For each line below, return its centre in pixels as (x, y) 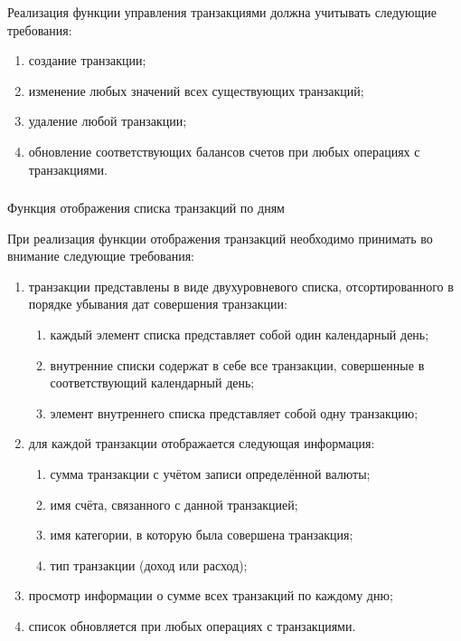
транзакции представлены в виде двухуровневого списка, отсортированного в (241, 286)
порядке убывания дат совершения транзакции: (158, 304)
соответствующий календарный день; (152, 383)
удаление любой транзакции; (108, 121)
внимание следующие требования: (101, 256)
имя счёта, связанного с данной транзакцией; (174, 504)
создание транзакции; (87, 60)
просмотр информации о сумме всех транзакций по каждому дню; (211, 595)
